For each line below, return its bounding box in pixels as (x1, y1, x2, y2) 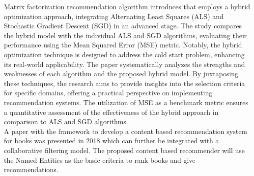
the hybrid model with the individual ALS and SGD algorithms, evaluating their (4, 30, 247, 40)
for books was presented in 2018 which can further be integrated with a (4, 135, 219, 146)
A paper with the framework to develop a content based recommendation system (4, 126, 248, 136)
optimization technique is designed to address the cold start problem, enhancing (4, 49, 245, 59)
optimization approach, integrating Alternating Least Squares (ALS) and (4, 11, 224, 21)
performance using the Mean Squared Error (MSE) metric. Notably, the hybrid (4, 40, 242, 50)
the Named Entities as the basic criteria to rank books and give (4, 154, 196, 165)
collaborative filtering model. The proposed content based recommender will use (4, 145, 245, 155)
